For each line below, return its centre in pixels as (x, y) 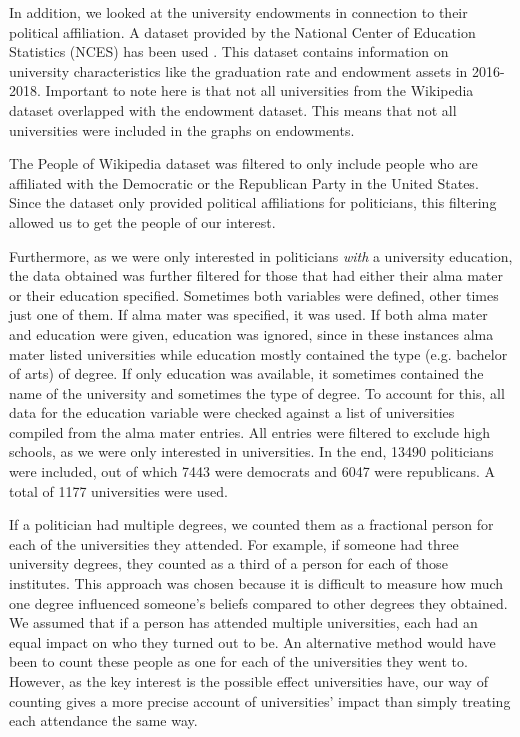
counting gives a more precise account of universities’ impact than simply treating (260, 700)
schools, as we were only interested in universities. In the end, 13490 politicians (251, 451)
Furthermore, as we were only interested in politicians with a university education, (261, 255)
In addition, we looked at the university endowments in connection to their (238, 12)
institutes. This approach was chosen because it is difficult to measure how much (256, 583)
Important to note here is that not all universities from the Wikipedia (259, 90)
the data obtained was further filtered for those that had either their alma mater (256, 275)
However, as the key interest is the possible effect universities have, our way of (248, 681)
